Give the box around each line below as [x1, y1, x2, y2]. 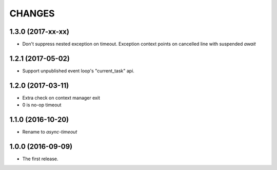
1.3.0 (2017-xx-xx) [9, 27, 69, 36]
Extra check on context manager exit [22, 95, 100, 101]
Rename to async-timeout [22, 129, 77, 135]
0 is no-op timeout [22, 102, 62, 108]
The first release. [22, 156, 58, 162]
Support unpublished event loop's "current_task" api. [22, 67, 134, 74]
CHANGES [9, 8, 55, 19]
